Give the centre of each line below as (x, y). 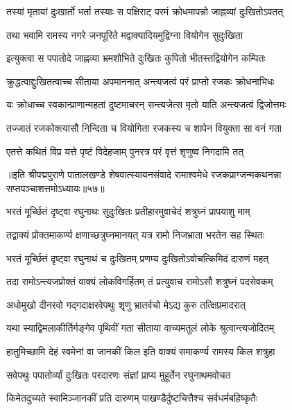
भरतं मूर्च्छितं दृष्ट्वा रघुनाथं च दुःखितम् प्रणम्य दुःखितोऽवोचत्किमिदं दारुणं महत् (138, 258)
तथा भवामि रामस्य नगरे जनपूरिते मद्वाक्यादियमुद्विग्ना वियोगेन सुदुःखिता (124, 34)
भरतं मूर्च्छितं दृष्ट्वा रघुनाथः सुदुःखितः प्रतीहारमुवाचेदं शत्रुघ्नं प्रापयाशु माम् (128, 211)
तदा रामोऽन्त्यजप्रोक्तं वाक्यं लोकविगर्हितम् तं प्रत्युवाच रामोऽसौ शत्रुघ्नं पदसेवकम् (140, 281)
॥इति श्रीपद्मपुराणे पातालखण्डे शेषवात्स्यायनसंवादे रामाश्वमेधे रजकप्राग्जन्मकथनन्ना (144, 174)
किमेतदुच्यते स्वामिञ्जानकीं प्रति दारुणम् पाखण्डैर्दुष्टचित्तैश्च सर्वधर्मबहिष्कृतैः (132, 398)
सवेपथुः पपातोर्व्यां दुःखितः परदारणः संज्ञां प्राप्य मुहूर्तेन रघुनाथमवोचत (119, 374)
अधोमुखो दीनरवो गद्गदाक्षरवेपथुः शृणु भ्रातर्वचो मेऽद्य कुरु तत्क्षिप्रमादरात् (126, 304)
